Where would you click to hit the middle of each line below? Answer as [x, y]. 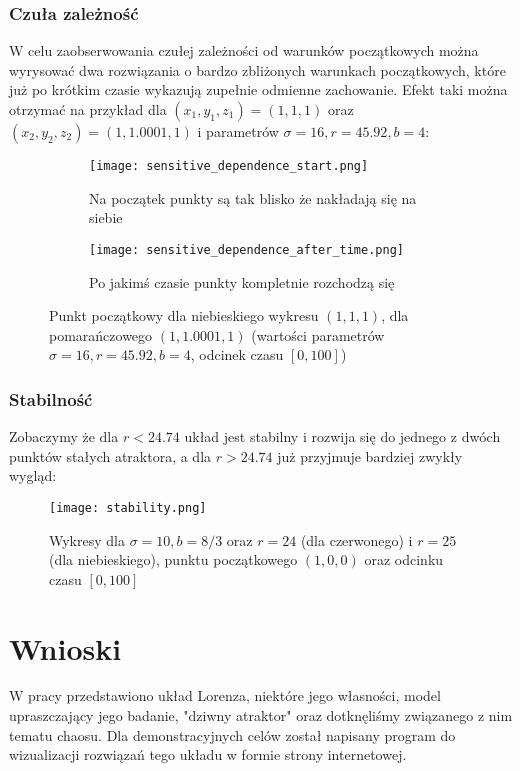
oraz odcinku [404, 559]
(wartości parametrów [318, 334]
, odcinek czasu [237, 354]
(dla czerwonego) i [356, 539]
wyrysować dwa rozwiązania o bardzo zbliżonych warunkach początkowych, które [257, 69]
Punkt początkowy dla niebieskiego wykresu [184, 315]
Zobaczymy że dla [64, 436]
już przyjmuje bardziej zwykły [370, 455]
